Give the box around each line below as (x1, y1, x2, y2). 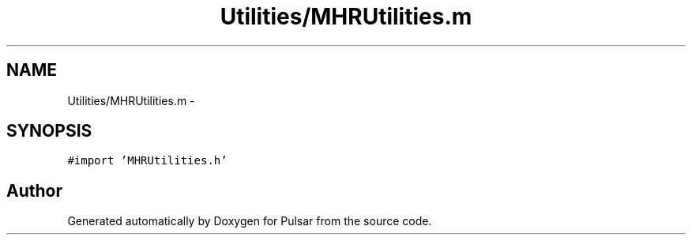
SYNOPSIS (6, 121, 92, 141)
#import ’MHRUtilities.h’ (67, 154, 228, 168)
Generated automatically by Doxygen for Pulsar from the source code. (67, 214, 432, 228)
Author (6, 180, 62, 201)
